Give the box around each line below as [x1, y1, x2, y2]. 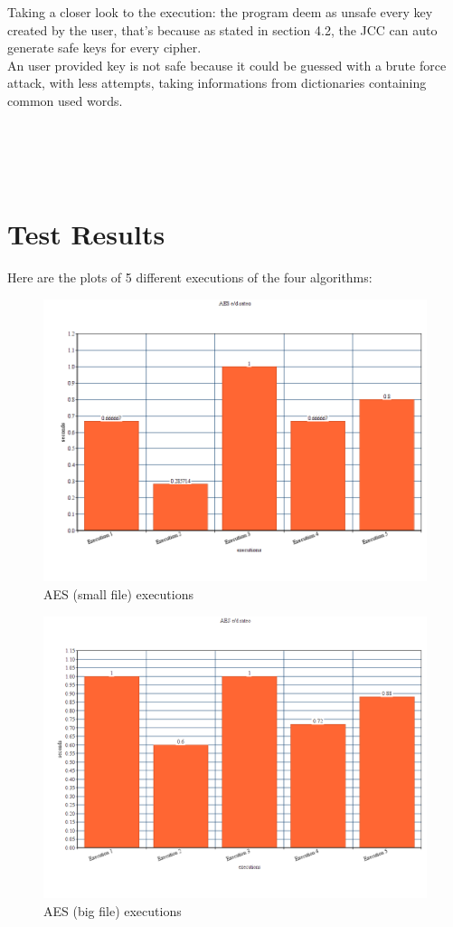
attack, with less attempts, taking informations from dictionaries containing [7, 73, 427, 92]
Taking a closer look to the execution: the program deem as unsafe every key [7, 3, 433, 21]
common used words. [7, 91, 123, 110]
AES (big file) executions [43, 901, 182, 920]
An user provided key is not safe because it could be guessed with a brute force [7, 55, 447, 74]
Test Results [7, 215, 165, 253]
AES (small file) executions [43, 585, 194, 603]
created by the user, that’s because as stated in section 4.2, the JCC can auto [7, 20, 438, 39]
